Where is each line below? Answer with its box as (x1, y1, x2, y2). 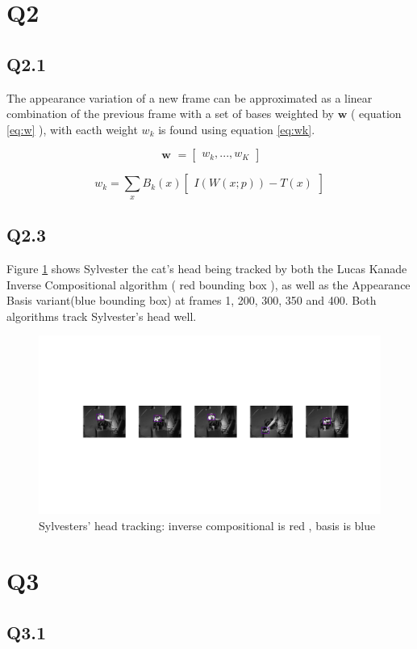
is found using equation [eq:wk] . (158, 120, 315, 137)
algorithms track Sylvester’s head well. (6, 307, 197, 324)
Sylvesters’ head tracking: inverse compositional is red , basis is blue (39, 516, 376, 533)
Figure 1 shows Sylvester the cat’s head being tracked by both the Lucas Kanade (6, 259, 407, 276)
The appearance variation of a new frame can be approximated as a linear (6, 89, 373, 106)
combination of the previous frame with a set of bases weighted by (6, 105, 334, 122)
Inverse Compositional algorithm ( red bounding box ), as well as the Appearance (6, 276, 411, 293)
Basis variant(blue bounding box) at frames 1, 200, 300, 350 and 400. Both (6, 292, 377, 309)
